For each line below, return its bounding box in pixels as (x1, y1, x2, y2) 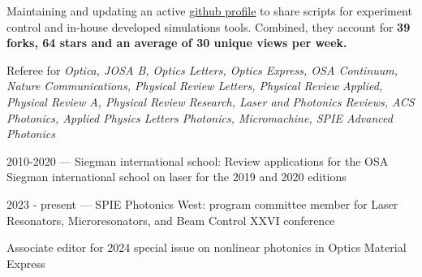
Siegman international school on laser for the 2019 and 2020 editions (6, 168, 347, 185)
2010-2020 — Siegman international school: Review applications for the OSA (6, 152, 389, 169)
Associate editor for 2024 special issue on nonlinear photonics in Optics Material (6, 239, 407, 256)
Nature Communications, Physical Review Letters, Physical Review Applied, (6, 77, 383, 94)
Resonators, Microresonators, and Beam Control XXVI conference (6, 211, 335, 228)
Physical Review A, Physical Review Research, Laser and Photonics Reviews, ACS (6, 93, 415, 110)
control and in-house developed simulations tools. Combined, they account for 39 (6, 18, 411, 35)
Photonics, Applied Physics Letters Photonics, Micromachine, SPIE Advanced (6, 109, 393, 126)
